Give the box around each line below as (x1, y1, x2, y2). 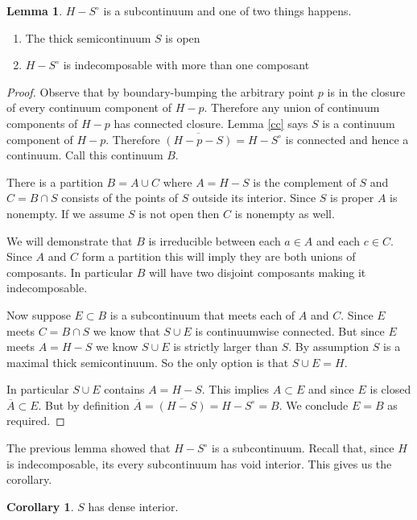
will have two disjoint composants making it (148, 263, 366, 280)
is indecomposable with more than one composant (63, 56, 310, 73)
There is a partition (6, 173, 103, 190)
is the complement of (253, 173, 356, 190)
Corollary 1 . (6, 497, 74, 514)
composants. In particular (6, 263, 133, 280)
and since (308, 381, 354, 398)
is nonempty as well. (234, 204, 335, 221)
